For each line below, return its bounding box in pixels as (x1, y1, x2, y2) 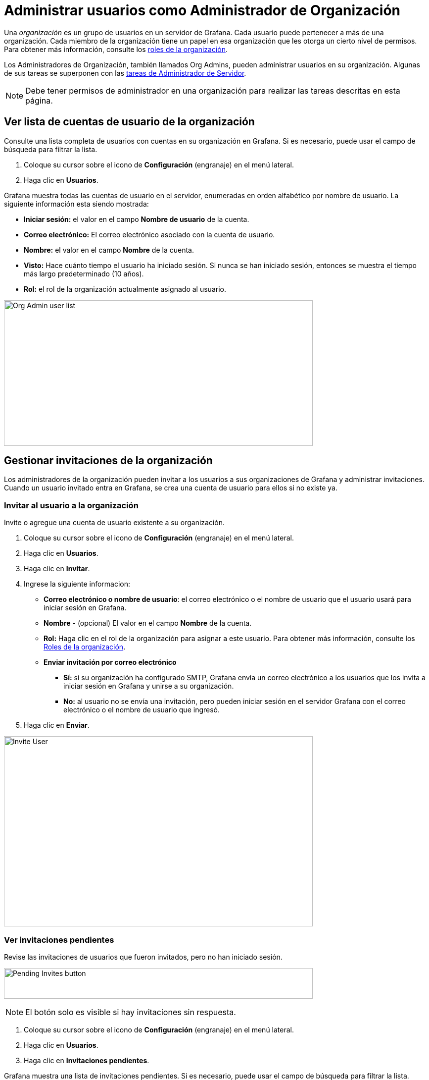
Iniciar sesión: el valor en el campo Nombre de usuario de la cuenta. (24, 215, 249, 223)
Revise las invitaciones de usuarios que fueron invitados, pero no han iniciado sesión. (4, 952, 283, 961)
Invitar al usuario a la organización (4, 500, 139, 510)
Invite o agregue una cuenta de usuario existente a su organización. (4, 518, 225, 527)
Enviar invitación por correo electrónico (44, 658, 177, 667)
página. (25, 95, 53, 106)
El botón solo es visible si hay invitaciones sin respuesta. (25, 1007, 236, 1017)
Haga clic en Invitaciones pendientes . (24, 1056, 149, 1065)
